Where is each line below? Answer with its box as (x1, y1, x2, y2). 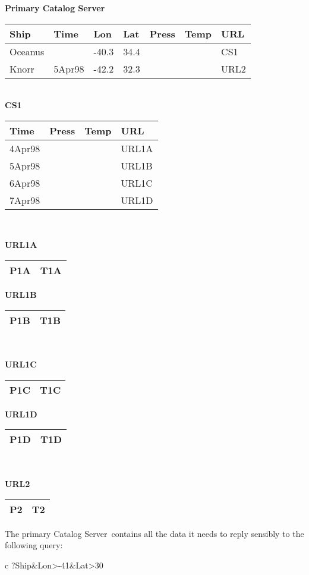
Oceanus (10, 44, 45, 58)
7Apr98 (10, 193, 40, 207)
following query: (5, 539, 63, 551)
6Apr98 (10, 175, 40, 190)
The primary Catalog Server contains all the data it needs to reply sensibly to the (5, 527, 304, 539)
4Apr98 (10, 141, 40, 155)
